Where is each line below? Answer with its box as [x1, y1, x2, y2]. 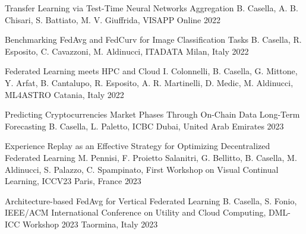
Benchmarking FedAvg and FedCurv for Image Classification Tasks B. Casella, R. [5, 33, 302, 46]
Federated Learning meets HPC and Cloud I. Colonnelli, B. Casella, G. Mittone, [5, 65, 298, 77]
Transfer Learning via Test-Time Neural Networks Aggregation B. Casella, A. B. [5, 2, 298, 14]
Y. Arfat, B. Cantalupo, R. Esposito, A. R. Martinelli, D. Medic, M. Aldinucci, [5, 76, 294, 88]
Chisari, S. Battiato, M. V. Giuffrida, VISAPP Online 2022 [5, 13, 220, 26]
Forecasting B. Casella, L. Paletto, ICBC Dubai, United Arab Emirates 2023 [5, 119, 284, 132]
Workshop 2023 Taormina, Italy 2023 [22, 217, 158, 230]
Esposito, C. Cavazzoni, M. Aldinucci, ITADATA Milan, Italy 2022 [5, 45, 249, 57]
